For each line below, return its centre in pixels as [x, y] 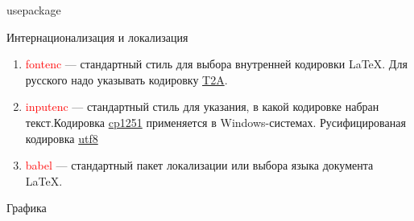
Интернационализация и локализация [97, 37]
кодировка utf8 [62, 138]
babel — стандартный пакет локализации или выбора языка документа [199, 165]
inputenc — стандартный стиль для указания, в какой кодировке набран [202, 106]
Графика [27, 208]
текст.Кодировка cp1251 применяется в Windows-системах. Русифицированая [215, 122]
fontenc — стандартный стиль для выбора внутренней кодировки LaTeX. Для [216, 64]
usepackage [34, 10]
